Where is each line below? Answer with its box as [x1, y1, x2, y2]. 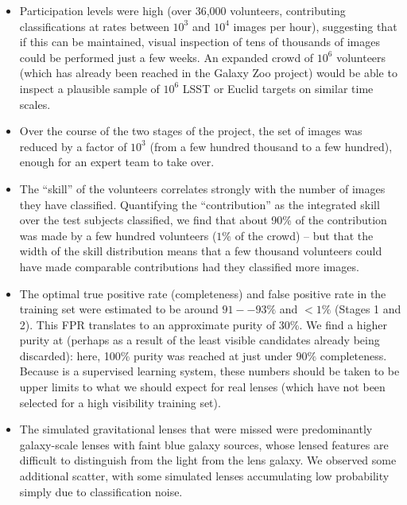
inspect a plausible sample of [19, 80, 160, 96]
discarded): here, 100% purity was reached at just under [19, 347, 293, 363]
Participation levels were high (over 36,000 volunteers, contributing [19, 2, 346, 18]
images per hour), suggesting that [233, 17, 397, 34]
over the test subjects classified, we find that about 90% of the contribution [19, 212, 387, 228]
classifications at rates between [19, 17, 169, 34]
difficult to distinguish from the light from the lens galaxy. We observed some [19, 452, 397, 468]
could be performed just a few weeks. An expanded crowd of [19, 49, 314, 65]
